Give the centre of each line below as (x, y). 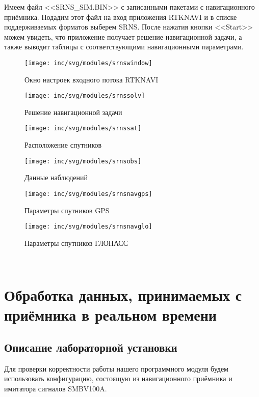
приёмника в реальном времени (110, 315)
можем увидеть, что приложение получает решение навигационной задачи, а (123, 36)
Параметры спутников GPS (67, 210)
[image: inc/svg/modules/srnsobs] (83, 161)
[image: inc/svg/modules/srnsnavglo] (88, 227)
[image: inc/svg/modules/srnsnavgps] (88, 194)
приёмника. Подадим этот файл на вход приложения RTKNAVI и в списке (121, 17)
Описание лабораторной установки (91, 347)
